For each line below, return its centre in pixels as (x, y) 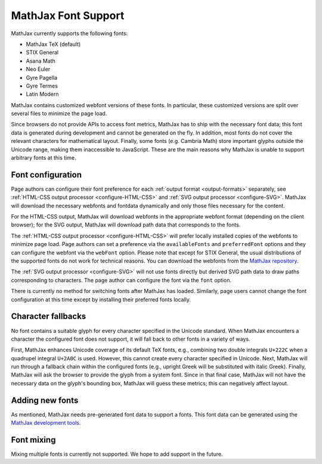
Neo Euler (38, 69)
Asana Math (41, 61)
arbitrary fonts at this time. (44, 158)
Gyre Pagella (42, 77)
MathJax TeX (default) (53, 44)
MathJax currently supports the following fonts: (69, 33)
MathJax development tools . (46, 423)
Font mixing (33, 440)
